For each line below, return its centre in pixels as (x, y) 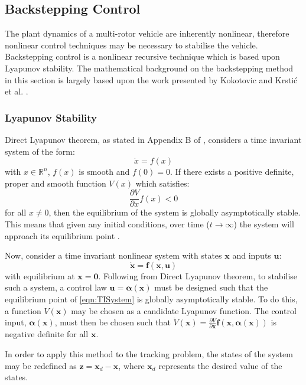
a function (23, 310)
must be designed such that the (211, 287)
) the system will (264, 224)
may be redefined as (41, 365)
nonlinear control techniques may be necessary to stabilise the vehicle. (131, 45)
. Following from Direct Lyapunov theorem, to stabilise (198, 275)
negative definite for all (47, 334)
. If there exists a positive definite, (232, 172)
